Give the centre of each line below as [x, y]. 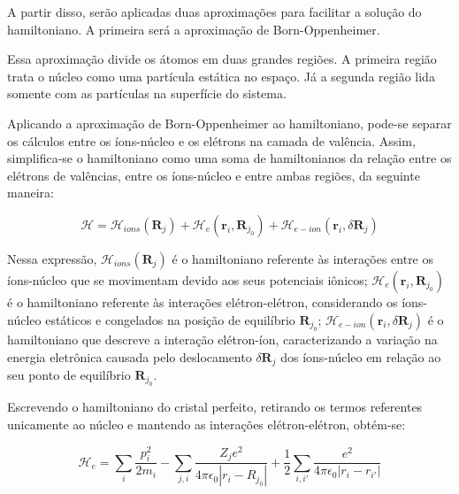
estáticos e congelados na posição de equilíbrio [170, 319]
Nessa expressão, [52, 258]
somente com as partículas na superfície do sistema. [147, 93]
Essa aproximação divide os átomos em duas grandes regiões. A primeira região [222, 59]
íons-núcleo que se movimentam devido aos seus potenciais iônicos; [187, 279]
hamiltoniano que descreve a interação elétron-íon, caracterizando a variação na [222, 339]
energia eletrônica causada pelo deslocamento [130, 356]
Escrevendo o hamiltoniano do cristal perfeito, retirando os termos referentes [215, 407]
